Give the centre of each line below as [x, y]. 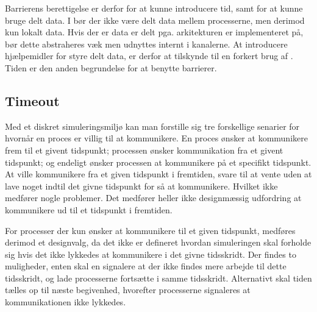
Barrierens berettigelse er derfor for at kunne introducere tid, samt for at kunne [154, 8]
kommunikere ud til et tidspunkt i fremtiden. [89, 209]
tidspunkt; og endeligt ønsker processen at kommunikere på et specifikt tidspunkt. [158, 162]
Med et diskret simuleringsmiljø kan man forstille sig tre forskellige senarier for [152, 126]
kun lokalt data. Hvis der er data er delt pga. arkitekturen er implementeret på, [154, 32]
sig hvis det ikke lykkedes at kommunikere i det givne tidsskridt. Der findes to [151, 254]
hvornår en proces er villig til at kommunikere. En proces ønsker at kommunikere [156, 138]
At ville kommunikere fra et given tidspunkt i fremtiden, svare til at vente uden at [158, 174]
